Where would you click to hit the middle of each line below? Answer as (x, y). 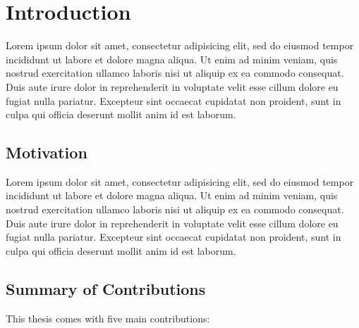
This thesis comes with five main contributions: (108, 318)
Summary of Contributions (106, 288)
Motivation (47, 152)
